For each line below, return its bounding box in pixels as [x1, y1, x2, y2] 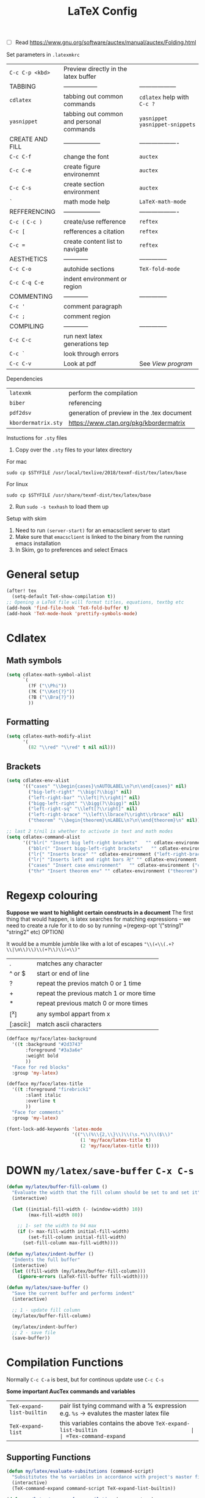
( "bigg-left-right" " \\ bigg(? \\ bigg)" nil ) [28, 800, 140, 806]
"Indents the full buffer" [12, 1257, 81, 1263]
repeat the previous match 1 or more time [36, 989, 156, 997]
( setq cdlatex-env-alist [6, 778, 70, 784]
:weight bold [25, 1053, 59, 1059]
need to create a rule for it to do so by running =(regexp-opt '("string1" [6, 922, 184, 929]
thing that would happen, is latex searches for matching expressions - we [6, 915, 191, 923]
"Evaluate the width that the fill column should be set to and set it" [12, 1189, 201, 1196]
